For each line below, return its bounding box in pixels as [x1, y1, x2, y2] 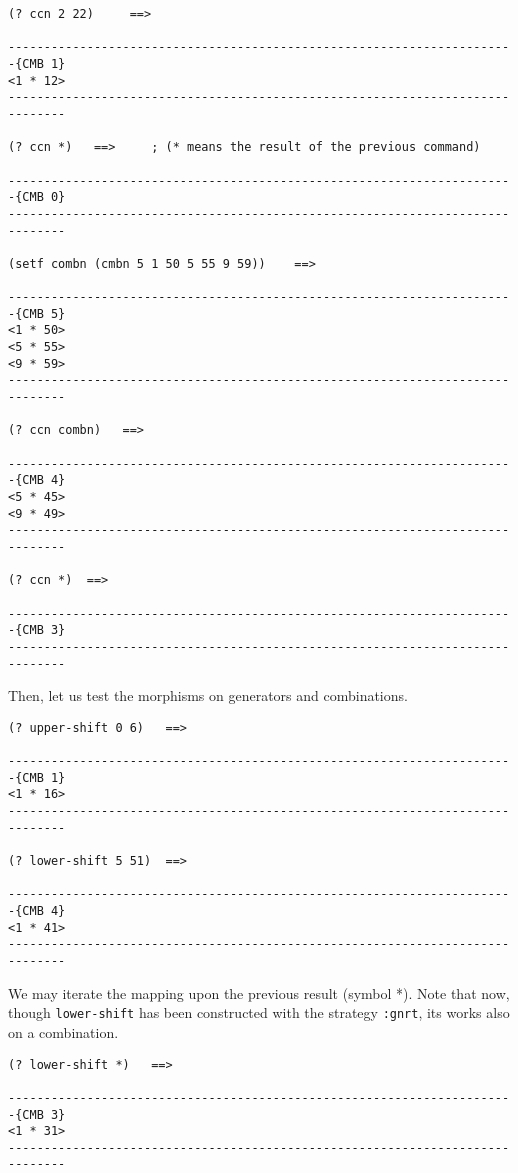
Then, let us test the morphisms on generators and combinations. [8, 685, 408, 706]
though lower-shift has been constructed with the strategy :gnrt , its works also [8, 1002, 510, 1023]
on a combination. [8, 1021, 119, 1042]
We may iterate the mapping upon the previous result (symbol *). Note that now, [8, 982, 510, 1003]
